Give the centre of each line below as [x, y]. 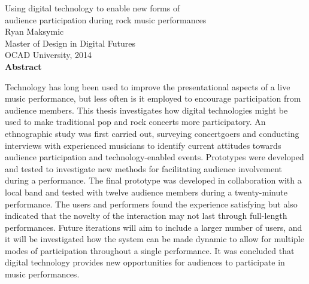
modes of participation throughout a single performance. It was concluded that [150, 250]
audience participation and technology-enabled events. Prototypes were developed [154, 157]
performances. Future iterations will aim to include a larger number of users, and [154, 227]
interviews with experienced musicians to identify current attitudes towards [143, 145]
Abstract [23, 66]
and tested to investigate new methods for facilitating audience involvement [144, 168]
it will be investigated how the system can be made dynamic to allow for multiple [154, 239]
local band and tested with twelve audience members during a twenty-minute [146, 192]
